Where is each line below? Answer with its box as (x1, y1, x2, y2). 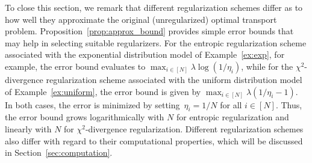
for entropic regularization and (176, 111, 289, 123)
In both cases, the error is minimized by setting (5, 98, 180, 111)
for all (220, 98, 242, 111)
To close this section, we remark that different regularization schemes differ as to (5, 1, 303, 13)
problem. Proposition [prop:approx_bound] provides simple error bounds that (5, 25, 294, 37)
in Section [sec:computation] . (5, 146, 113, 159)
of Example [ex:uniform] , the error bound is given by (5, 85, 201, 97)
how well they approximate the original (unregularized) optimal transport (5, 13, 277, 25)
